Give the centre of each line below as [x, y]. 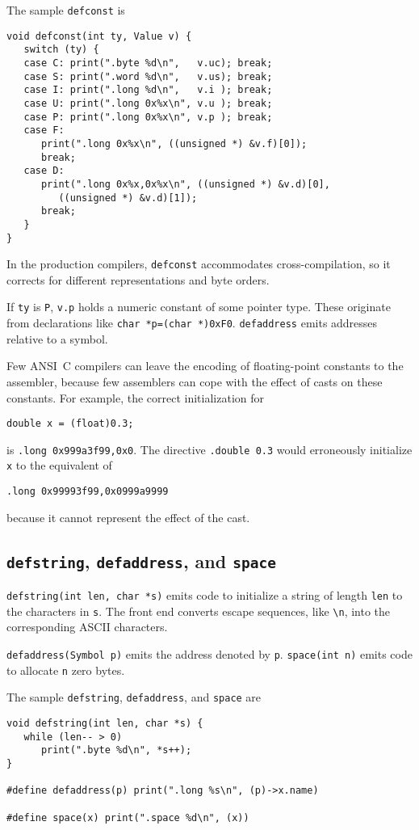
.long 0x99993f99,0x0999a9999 [88, 492]
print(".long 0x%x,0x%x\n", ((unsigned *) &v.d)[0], [185, 184]
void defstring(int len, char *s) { [105, 723]
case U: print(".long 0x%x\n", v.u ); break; [148, 103]
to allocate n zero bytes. [66, 670]
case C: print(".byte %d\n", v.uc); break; [148, 63]
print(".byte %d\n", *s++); [116, 750]
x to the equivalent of [59, 465]
